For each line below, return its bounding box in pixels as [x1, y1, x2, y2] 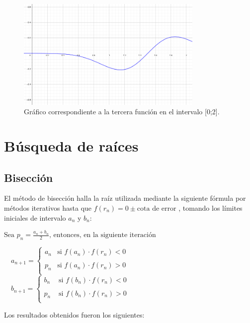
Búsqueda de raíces [4, 135, 139, 156]
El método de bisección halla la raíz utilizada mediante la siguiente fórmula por [4, 193, 246, 203]
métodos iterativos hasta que [4, 202, 92, 213]
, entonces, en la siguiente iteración [49, 232, 156, 239]
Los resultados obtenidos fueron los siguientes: [4, 309, 145, 320]
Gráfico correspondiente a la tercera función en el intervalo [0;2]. [24, 106, 220, 117]
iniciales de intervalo [4, 212, 66, 223]
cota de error [137, 205, 176, 212]
